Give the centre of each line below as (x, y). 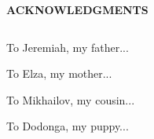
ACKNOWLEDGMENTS (77, 9)
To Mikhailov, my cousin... (71, 99)
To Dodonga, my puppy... (68, 126)
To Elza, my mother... (59, 73)
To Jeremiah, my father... (68, 47)
